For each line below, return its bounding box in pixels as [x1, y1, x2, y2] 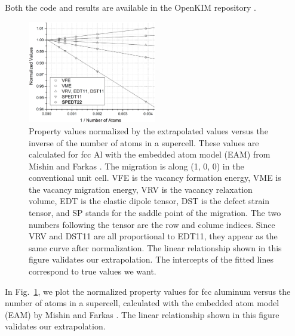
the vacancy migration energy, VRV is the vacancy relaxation [29, 183, 253, 195]
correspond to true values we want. [29, 265, 156, 278]
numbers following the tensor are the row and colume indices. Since [29, 218, 275, 230]
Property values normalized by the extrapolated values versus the [29, 124, 268, 137]
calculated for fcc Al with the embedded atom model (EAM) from [29, 148, 271, 161]
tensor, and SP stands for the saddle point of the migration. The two [29, 206, 281, 219]
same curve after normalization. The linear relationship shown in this [29, 241, 282, 254]
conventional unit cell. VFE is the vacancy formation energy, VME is [29, 171, 281, 184]
